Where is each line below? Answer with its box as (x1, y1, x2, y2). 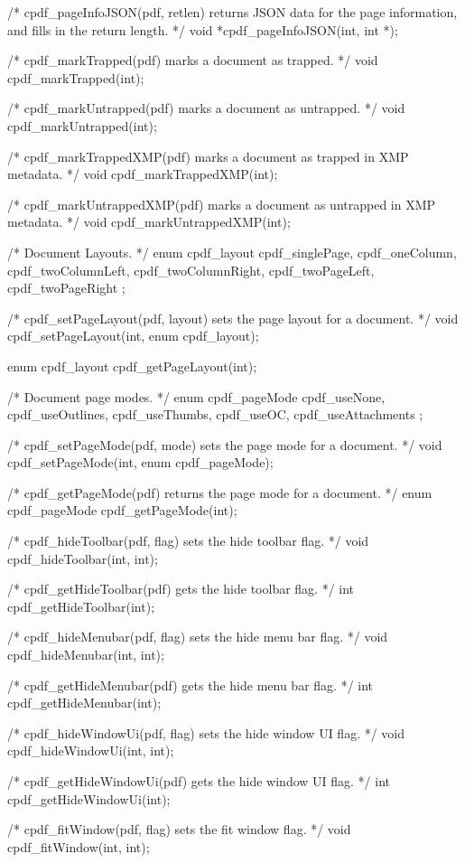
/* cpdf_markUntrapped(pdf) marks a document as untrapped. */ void (7, 98, 405, 117)
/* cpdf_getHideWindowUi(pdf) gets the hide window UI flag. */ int (7, 772, 391, 790)
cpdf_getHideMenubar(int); (7, 693, 162, 712)
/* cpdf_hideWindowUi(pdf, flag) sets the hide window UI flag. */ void (7, 723, 405, 742)
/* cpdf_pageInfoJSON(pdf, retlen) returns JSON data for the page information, (7, 3, 458, 21)
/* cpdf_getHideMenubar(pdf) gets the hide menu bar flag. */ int (7, 675, 374, 694)
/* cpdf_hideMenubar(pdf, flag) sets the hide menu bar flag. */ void (7, 627, 388, 646)
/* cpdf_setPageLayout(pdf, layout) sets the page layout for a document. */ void (7, 308, 459, 327)
